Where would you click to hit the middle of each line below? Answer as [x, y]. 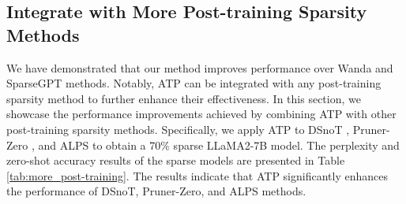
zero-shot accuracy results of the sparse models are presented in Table [176, 160]
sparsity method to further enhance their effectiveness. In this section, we [184, 98]
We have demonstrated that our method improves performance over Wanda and [200, 67]
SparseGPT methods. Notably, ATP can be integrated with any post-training [194, 83]
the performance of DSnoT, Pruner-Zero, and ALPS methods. [156, 191]
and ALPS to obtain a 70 [100, 145]
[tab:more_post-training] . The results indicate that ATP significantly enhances [197, 175]
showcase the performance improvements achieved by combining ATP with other [201, 114]
